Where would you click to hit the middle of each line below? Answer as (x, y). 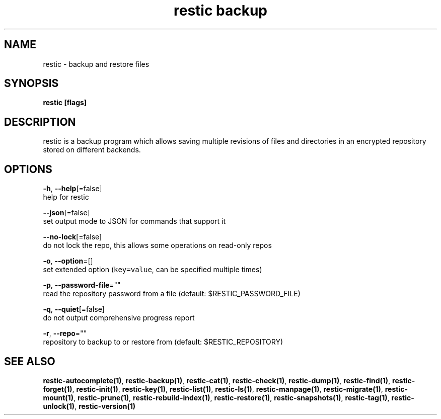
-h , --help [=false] (72, 189)
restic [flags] (65, 103)
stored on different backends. (92, 150)
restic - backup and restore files (96, 64)
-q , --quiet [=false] (74, 309)
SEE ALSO (30, 361)
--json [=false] (66, 213)
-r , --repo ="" (65, 333)
